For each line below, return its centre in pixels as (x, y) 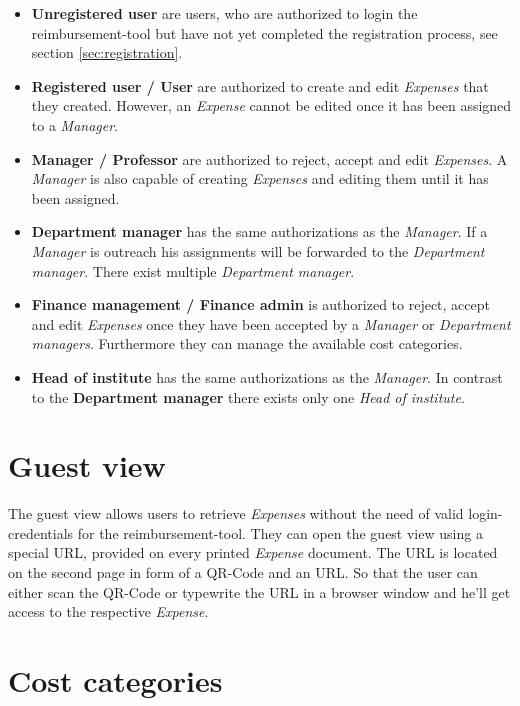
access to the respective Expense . (108, 611)
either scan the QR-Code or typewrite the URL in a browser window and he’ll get (259, 591)
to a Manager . (75, 124)
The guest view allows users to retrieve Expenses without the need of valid (236, 513)
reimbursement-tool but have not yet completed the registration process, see (264, 32)
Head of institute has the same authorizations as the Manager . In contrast (267, 376)
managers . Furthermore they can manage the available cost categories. (247, 343)
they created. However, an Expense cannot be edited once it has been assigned (271, 105)
